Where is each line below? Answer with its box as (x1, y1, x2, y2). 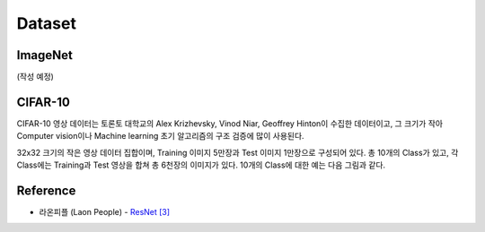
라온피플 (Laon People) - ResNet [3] (39, 207, 171, 218)
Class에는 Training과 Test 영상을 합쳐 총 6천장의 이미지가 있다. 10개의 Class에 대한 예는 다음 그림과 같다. (16, 159, 386, 170)
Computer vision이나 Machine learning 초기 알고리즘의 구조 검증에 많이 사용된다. (16, 131, 304, 142)
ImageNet (16, 47, 74, 63)
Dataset (16, 13, 76, 33)
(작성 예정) (16, 72, 54, 82)
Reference (16, 183, 76, 198)
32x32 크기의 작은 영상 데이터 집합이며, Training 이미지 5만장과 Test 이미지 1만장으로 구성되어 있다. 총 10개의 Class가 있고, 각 (16, 147, 459, 158)
